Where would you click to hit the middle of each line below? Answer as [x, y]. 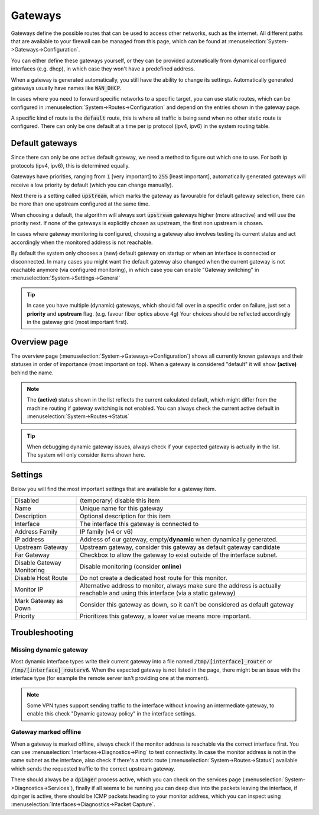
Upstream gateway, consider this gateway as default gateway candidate [180, 547]
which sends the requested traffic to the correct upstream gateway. [93, 769]
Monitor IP [29, 589]
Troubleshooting [42, 633]
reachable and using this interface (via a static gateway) [158, 593]
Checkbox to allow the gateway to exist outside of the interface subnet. [179, 555]
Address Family [36, 531]
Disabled [27, 500]
